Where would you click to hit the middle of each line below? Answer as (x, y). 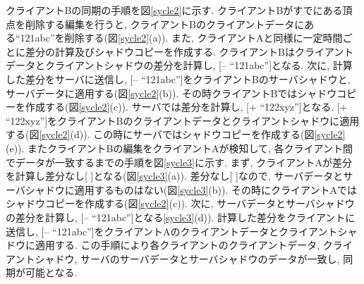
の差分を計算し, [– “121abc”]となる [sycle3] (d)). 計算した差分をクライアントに (181, 217)
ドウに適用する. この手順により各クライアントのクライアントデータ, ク (169, 245)
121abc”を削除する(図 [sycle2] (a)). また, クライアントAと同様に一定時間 (181, 38)
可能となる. (51, 272)
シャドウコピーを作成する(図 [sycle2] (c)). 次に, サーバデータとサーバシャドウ (180, 203)
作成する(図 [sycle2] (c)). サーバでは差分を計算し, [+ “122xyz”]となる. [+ (186, 107)
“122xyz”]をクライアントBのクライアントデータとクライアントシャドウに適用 (183, 120)
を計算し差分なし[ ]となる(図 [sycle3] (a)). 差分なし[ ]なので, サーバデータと (175, 176)
